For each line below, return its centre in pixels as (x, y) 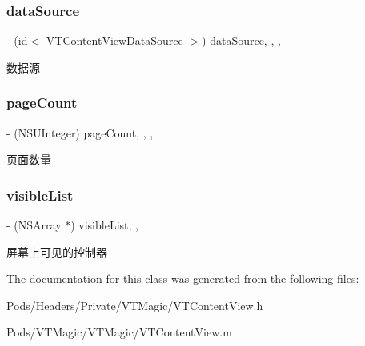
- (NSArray (34, 225)
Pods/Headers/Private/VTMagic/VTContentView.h (135, 305)
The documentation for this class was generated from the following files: (183, 278)
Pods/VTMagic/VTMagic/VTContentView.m (119, 332)
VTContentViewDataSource (114, 40)
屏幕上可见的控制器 (57, 251)
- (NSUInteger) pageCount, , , (80, 132)
